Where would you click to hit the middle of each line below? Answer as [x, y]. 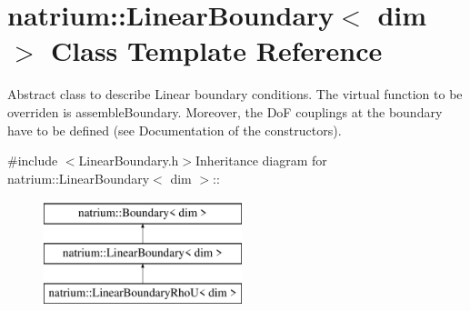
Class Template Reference [217, 50]
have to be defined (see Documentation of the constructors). [175, 130]
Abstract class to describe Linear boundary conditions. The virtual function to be [235, 94]
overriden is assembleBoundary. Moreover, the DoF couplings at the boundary [225, 111]
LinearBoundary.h [129, 161]
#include [33, 161]
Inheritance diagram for [261, 161]
